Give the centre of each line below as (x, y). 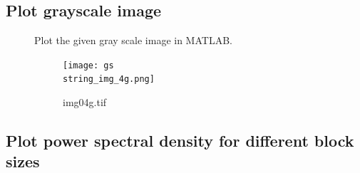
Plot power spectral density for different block (180, 141)
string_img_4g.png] (109, 79)
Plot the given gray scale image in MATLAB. (133, 40)
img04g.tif (85, 102)
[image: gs (88, 65)
